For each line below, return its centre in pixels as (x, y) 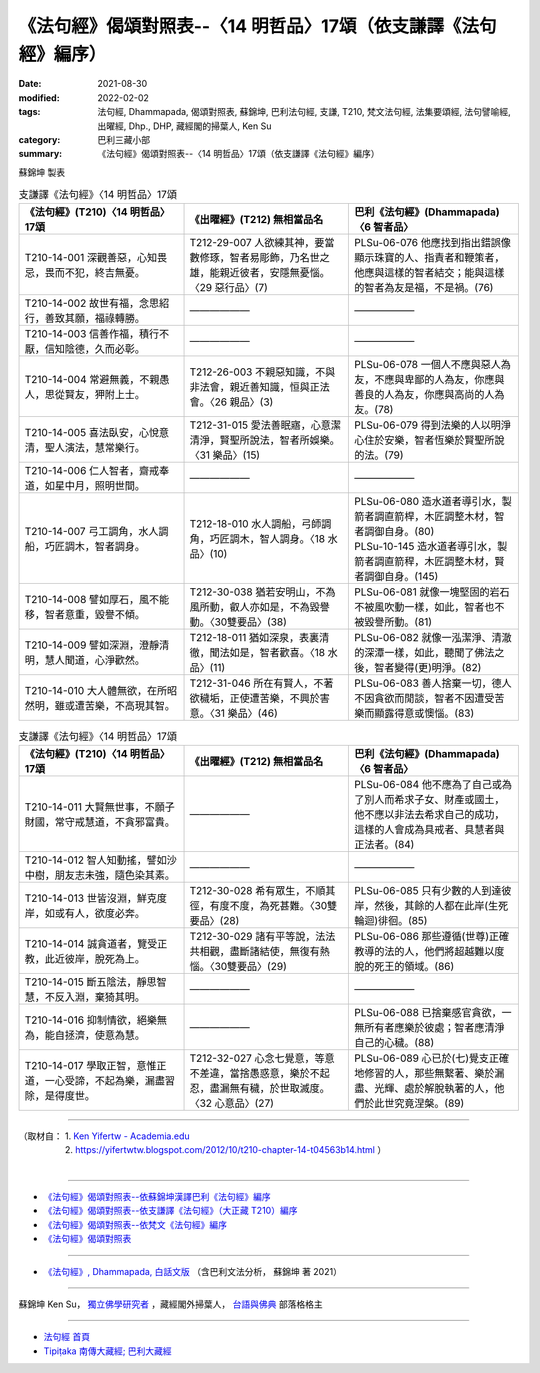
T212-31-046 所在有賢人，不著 (261, 683)
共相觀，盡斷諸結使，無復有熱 (259, 951)
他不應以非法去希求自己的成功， (429, 814)
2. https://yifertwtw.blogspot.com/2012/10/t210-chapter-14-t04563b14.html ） (225, 1150)
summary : (40, 154)
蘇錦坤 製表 (41, 172)
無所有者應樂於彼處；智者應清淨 (429, 1027)
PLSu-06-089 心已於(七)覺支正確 (432, 1058)
